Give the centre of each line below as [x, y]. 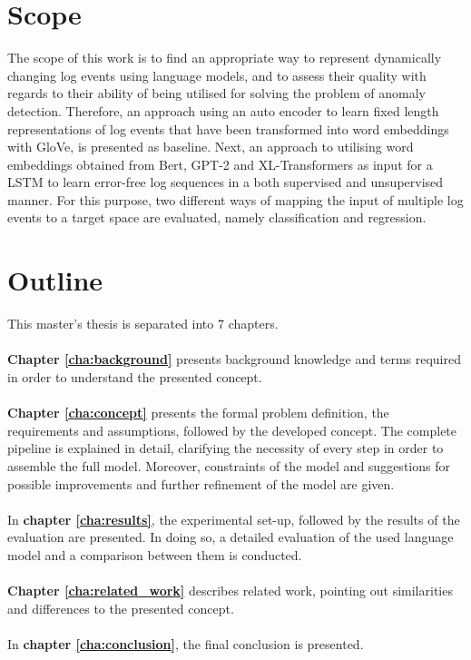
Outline [55, 280]
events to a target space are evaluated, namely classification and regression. [217, 217]
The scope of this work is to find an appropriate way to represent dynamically [225, 58]
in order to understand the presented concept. [135, 376]
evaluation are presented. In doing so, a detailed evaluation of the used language [231, 537]
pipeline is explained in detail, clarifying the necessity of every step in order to [226, 448]
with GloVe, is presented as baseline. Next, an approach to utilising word [211, 147]
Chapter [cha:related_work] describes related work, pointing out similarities [230, 591]
